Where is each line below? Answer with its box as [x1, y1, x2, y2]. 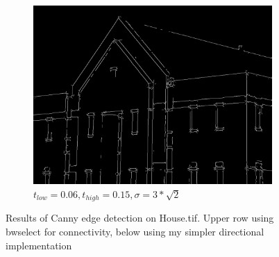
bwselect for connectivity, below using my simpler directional [6, 224, 264, 238]
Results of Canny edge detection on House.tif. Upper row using [6, 210, 274, 225]
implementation [6, 238, 72, 252]
